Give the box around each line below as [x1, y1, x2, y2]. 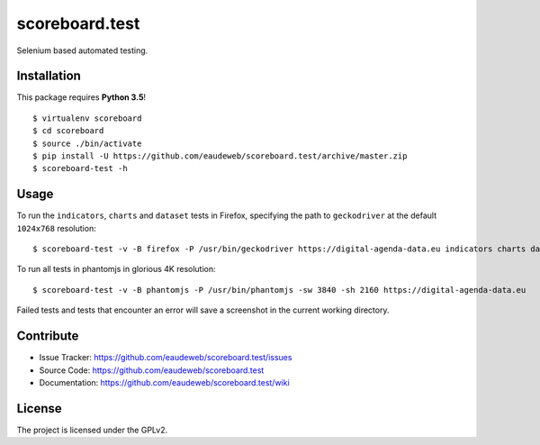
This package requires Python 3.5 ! [16, 92, 147, 103]
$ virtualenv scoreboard [32, 113, 142, 123]
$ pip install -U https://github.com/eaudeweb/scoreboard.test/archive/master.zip [32, 151, 408, 161]
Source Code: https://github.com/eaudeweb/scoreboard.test [39, 365, 265, 376]
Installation [16, 68, 81, 84]
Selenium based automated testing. [16, 45, 148, 56]
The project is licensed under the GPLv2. [16, 424, 168, 435]
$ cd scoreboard [32, 126, 104, 136]
